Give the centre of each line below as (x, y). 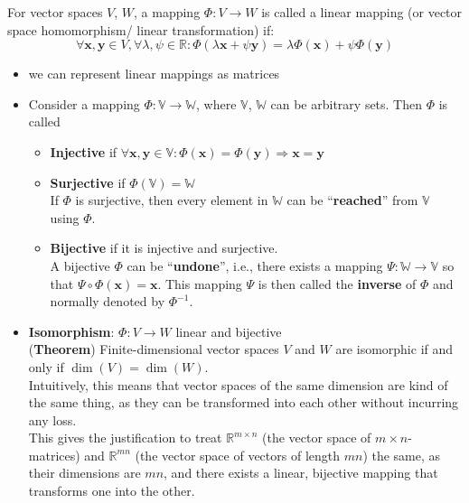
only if (46, 366)
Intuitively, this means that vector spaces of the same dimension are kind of (238, 384)
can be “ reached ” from (352, 200)
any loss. (52, 419)
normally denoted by (108, 301)
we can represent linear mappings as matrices (154, 74)
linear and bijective (229, 331)
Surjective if (88, 182)
